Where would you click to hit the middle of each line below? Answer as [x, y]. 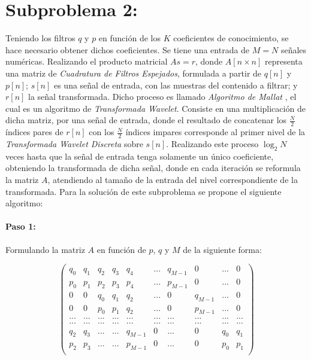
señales [294, 49]
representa [284, 61]
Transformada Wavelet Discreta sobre [74, 143]
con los [102, 132]
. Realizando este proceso [212, 143]
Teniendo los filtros [40, 38]
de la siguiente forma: [222, 249]
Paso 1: [21, 226]
